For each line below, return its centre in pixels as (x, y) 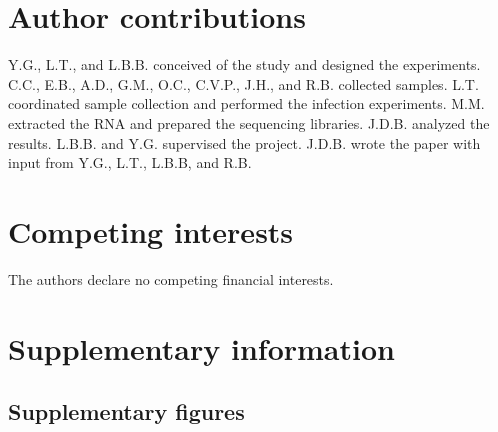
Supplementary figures (126, 411)
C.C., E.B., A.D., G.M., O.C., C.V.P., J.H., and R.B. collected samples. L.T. (243, 83)
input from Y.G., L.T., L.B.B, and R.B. (130, 162)
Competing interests (151, 230)
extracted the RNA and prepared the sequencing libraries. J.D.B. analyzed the (249, 122)
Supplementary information (201, 347)
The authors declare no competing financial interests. (171, 278)
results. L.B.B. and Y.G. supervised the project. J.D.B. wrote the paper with (244, 142)
